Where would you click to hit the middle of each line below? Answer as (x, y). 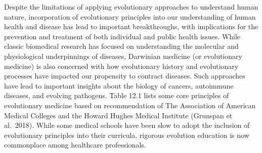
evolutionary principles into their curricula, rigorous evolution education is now (127, 135)
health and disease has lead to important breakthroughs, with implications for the (131, 26)
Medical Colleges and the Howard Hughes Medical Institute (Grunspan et (118, 115)
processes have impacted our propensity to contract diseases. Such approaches (125, 76)
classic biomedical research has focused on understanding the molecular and (121, 46)
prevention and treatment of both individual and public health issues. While (122, 36)
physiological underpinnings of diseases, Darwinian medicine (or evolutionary (123, 56)
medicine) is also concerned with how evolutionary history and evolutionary (121, 66)
